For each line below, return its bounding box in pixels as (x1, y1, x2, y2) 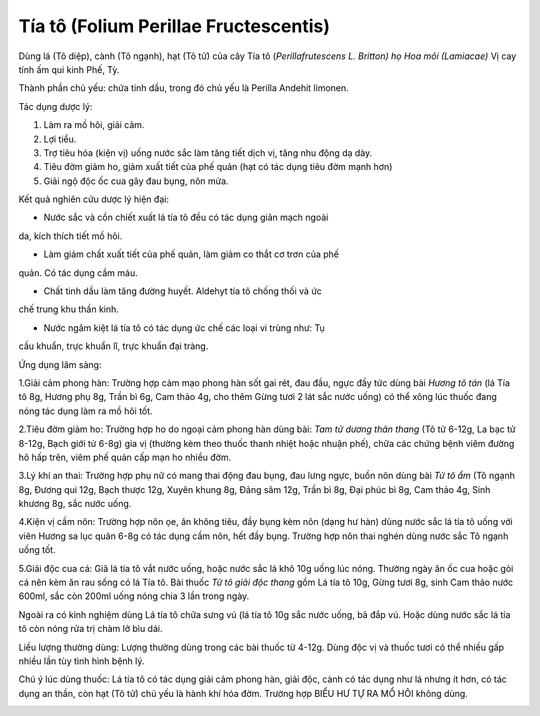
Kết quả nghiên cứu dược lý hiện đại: (18, 193, 170, 205)
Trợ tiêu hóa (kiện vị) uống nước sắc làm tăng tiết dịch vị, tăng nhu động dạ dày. (43, 146, 373, 159)
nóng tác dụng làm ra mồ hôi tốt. (18, 405, 154, 417)
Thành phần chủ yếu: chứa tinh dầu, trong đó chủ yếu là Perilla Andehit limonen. (18, 82, 349, 94)
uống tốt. (18, 544, 56, 556)
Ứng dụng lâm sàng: (18, 358, 102, 370)
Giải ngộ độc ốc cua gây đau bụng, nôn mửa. (43, 175, 229, 187)
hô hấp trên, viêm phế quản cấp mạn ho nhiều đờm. (18, 451, 232, 463)
